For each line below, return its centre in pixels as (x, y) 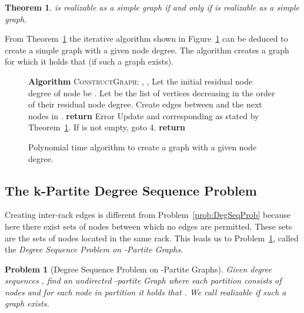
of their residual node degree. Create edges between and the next (145, 104)
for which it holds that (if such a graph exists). (89, 61)
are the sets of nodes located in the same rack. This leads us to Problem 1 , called (152, 238)
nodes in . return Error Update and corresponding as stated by (144, 115)
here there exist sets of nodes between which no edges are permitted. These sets (148, 226)
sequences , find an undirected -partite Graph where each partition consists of (143, 280)
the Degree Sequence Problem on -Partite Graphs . (94, 249)
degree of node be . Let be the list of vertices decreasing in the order (152, 92)
